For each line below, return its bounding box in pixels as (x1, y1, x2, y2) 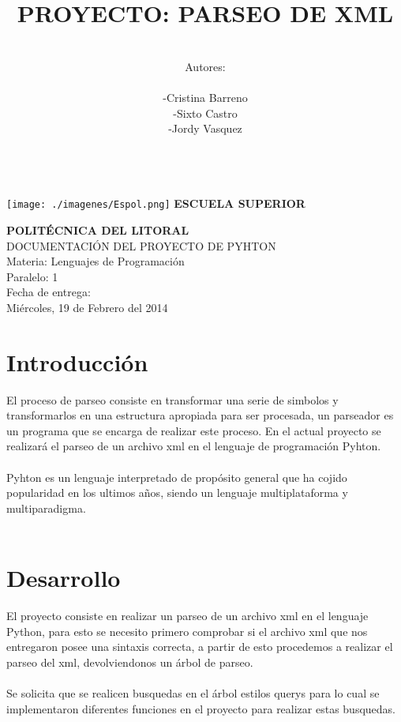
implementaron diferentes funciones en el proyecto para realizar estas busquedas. (6, 700, 396, 716)
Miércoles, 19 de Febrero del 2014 (6, 299, 168, 315)
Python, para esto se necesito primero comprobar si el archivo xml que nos (6, 622, 368, 639)
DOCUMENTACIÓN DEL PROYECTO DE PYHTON (6, 237, 276, 254)
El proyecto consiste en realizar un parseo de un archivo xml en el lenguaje (6, 607, 369, 624)
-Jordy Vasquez (168, 120, 242, 137)
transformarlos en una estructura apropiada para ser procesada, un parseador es (6, 407, 394, 423)
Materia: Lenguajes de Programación (6, 253, 185, 269)
